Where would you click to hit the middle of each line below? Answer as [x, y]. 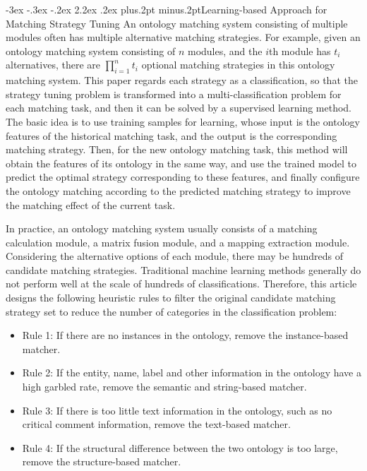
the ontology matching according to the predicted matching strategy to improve [178, 190]
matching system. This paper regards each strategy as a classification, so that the [182, 80]
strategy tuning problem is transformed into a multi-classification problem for [174, 94]
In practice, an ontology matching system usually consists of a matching [162, 228]
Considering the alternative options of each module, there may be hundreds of [174, 256]
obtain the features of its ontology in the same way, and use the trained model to [181, 163]
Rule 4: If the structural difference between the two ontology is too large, [180, 447]
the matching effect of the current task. [91, 204]
